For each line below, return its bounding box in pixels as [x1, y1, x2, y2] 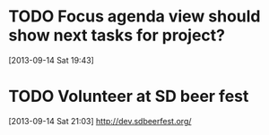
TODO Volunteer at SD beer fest [8, 87, 249, 106]
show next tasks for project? [8, 25, 226, 46]
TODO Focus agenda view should [8, 6, 261, 27]
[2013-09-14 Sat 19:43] [8, 55, 95, 65]
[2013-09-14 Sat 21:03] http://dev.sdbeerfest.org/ [8, 115, 192, 126]
